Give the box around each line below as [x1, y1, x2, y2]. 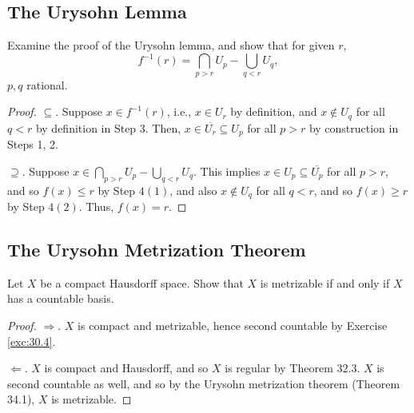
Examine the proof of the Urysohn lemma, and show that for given [7, 37, 335, 54]
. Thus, [78, 198, 114, 215]
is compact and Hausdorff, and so [44, 359, 209, 376]
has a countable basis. [7, 290, 114, 307]
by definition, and [230, 103, 317, 120]
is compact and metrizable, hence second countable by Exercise [78, 317, 388, 334]
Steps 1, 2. [7, 136, 58, 153]
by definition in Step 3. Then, [35, 119, 181, 136]
